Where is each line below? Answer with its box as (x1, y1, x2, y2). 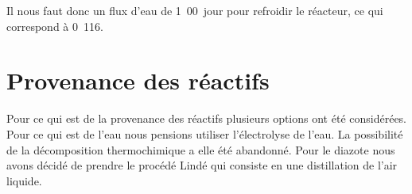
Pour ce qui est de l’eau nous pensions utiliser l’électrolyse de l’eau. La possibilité (6, 125, 403, 142)
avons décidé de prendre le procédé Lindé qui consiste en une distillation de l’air (6, 157, 398, 173)
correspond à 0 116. (6, 17, 103, 34)
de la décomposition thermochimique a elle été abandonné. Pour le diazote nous (6, 141, 395, 158)
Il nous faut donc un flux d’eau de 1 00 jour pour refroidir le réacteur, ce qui (6, 2, 383, 18)
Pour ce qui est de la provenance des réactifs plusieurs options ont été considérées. (6, 110, 407, 127)
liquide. (6, 172, 42, 188)
